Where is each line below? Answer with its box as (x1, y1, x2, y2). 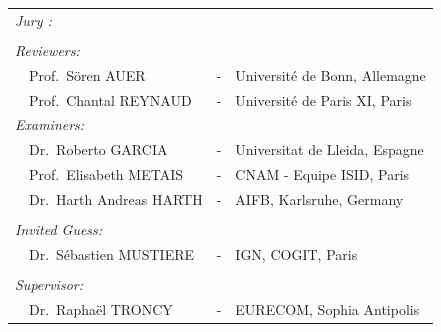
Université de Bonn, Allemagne (235, 64, 426, 85)
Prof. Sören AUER (28, 64, 146, 85)
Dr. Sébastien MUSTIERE (28, 243, 195, 264)
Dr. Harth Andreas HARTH (28, 188, 203, 209)
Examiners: (15, 114, 85, 135)
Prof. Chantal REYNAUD (28, 89, 192, 110)
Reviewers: (15, 39, 80, 60)
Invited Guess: (15, 219, 103, 239)
